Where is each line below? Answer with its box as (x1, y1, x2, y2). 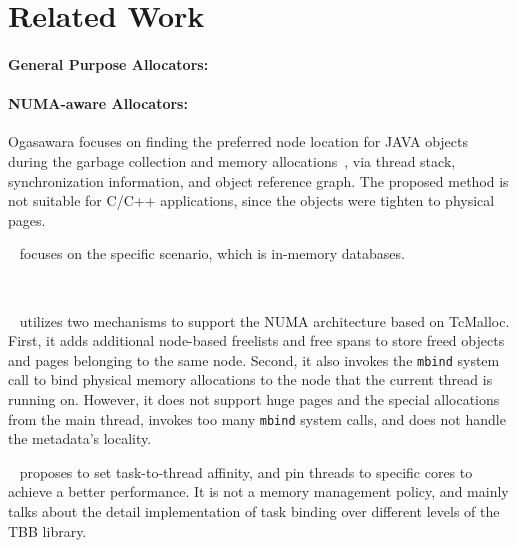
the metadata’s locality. (8, 428, 152, 449)
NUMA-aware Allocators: (8, 93, 188, 114)
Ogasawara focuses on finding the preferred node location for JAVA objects (8, 131, 468, 152)
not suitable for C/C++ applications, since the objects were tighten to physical (8, 190, 495, 211)
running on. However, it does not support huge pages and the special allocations (8, 388, 500, 409)
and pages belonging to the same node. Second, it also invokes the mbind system (8, 349, 500, 370)
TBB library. (8, 520, 87, 541)
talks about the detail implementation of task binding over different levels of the (8, 500, 500, 521)
